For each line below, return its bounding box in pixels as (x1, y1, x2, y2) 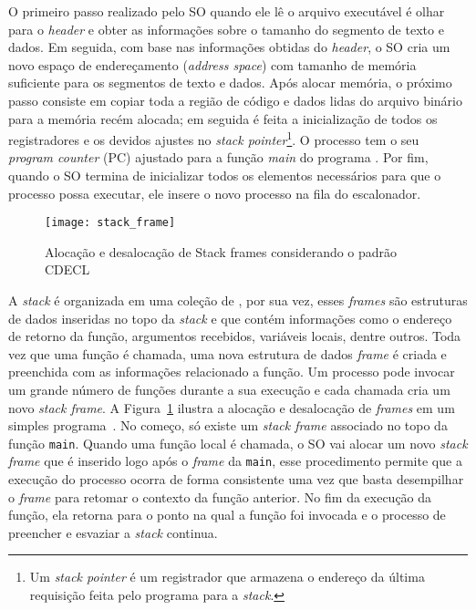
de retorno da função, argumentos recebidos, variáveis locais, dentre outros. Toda (8, 326, 461, 346)
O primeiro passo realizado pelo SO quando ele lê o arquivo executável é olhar (8, 2, 445, 20)
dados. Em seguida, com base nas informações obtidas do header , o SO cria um (8, 37, 450, 57)
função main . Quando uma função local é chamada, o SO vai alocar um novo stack (8, 433, 468, 452)
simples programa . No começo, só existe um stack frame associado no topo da (8, 416, 448, 435)
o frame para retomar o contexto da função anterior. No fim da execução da (8, 487, 432, 506)
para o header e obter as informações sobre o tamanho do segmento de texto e (8, 19, 444, 38)
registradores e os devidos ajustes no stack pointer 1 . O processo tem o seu (8, 128, 419, 149)
